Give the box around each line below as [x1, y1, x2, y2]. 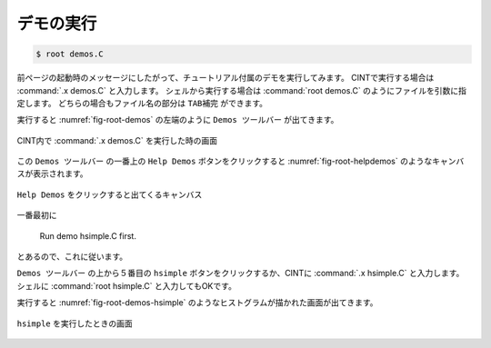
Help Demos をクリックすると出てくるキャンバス [16, 189, 203, 200]
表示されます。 [32, 168, 88, 179]
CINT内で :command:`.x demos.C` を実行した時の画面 [16, 134, 218, 145]
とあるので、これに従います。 [16, 251, 128, 263]
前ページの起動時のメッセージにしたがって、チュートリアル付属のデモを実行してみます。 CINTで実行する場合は [16, 73, 435, 84]
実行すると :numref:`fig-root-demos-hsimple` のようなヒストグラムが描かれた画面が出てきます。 [16, 297, 378, 308]
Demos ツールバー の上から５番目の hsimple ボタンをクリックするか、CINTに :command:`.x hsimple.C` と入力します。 [16, 268, 465, 279]
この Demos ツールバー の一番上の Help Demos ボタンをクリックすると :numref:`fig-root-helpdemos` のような [16, 155, 433, 167]
